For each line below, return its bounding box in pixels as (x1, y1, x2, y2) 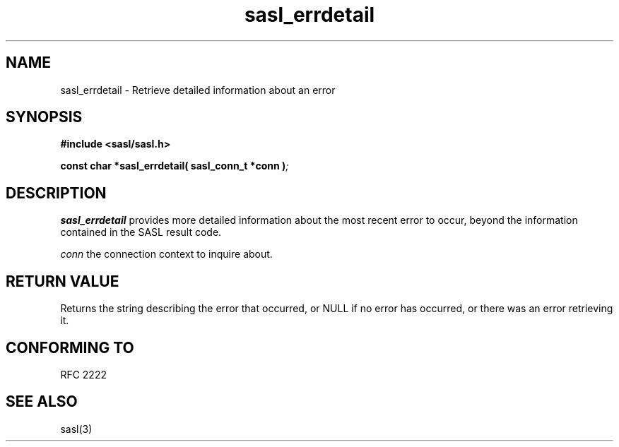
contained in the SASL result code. (60, 226, 222, 239)
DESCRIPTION (6, 184, 107, 202)
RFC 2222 (60, 368, 107, 381)
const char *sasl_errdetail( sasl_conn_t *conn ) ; (60, 160, 289, 172)
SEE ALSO (6, 393, 78, 411)
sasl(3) (60, 422, 93, 435)
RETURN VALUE (6, 272, 119, 290)
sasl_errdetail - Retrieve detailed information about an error (60, 83, 336, 96)
